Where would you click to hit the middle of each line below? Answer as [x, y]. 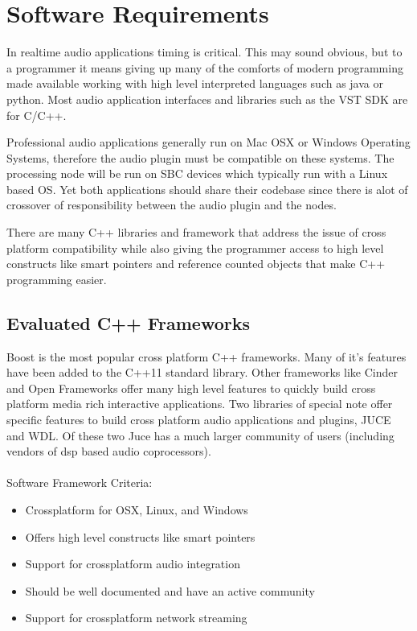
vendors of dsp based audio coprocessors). [109, 451]
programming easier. [57, 279]
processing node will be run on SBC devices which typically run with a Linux [197, 173]
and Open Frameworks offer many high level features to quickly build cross [191, 388]
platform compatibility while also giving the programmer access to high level [195, 247]
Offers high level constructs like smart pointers [140, 536]
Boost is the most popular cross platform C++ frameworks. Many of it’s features [206, 356]
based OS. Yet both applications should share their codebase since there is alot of [207, 189]
